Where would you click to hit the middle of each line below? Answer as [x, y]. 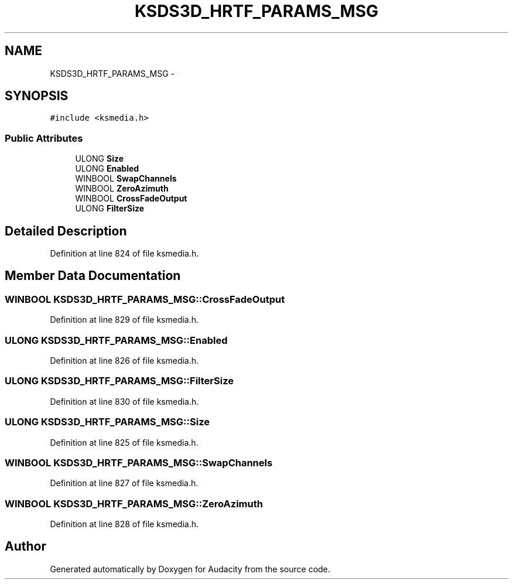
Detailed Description [66, 231]
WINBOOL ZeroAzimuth [122, 189]
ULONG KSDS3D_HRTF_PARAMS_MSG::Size [107, 422]
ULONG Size [100, 159]
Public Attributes [44, 138]
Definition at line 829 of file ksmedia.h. [124, 320]
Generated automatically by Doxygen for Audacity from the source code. [190, 569]
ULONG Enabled [107, 169]
